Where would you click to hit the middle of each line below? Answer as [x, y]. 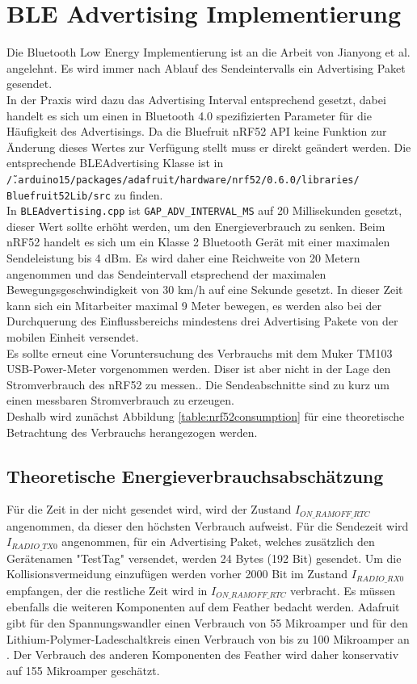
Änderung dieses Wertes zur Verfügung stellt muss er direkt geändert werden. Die [209, 147]
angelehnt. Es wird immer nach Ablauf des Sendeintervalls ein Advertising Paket [206, 67]
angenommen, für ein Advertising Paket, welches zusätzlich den [218, 541]
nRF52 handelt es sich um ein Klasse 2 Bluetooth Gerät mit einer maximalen [198, 242]
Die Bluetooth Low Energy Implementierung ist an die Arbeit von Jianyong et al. [208, 52]
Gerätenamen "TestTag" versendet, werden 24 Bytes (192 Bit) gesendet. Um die [204, 558]
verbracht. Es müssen [343, 590]
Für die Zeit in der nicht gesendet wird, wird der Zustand [149, 509]
